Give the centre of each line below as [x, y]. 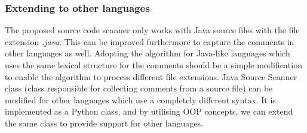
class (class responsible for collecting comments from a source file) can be [139, 88]
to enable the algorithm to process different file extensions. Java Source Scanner [151, 76]
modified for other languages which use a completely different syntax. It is [140, 99]
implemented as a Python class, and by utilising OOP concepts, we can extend [149, 111]
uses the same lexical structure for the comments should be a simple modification [153, 65]
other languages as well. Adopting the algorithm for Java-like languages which [148, 53]
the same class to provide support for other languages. [104, 123]
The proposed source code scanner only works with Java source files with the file [152, 30]
